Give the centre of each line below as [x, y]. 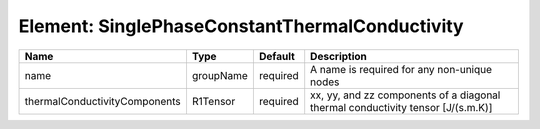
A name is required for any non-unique [401, 69]
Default [276, 56]
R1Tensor [213, 101]
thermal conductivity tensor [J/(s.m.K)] [401, 107]
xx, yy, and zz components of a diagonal [405, 95]
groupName [220, 75]
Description [338, 56]
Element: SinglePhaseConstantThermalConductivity [241, 26]
